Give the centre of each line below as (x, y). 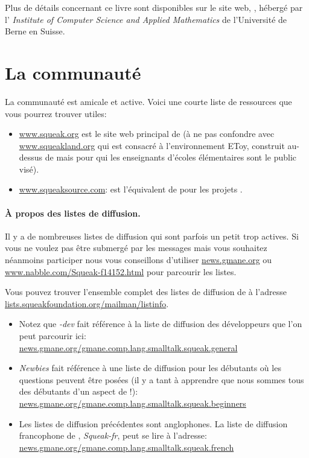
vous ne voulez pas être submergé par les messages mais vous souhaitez (136, 248)
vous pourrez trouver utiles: (56, 113)
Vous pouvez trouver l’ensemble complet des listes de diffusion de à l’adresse (146, 292)
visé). (29, 169)
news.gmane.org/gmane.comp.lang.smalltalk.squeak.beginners (132, 403)
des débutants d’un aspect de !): (78, 391)
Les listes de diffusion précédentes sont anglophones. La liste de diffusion (153, 423)
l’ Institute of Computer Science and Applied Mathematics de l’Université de (146, 19)
